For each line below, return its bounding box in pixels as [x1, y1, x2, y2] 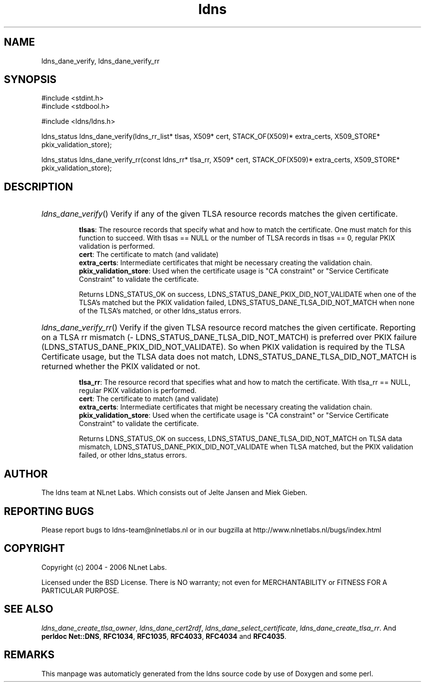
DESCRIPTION [4, 180, 73, 193]
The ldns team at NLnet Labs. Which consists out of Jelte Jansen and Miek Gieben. [41, 488, 308, 497]
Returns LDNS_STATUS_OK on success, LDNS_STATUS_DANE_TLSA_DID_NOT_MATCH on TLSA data [79, 434, 402, 443]
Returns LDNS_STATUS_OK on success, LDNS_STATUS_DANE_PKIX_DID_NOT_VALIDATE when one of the [79, 290, 417, 299]
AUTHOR [4, 467, 48, 480]
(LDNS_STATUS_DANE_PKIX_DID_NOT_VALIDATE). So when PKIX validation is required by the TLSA [41, 342, 405, 352]
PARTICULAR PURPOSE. [41, 586, 119, 595]
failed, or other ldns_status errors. [79, 451, 187, 460]
